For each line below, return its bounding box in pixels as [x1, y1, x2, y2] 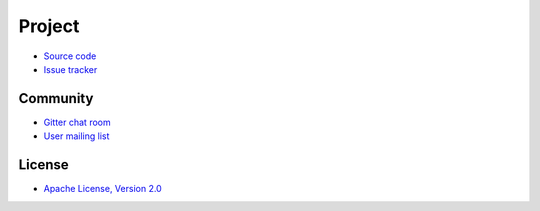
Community [18, 90, 94, 107]
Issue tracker [43, 63, 98, 75]
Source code [43, 50, 97, 62]
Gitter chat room [43, 116, 111, 128]
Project [18, 15, 80, 37]
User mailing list [43, 130, 110, 142]
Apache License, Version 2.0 [43, 183, 162, 195]
